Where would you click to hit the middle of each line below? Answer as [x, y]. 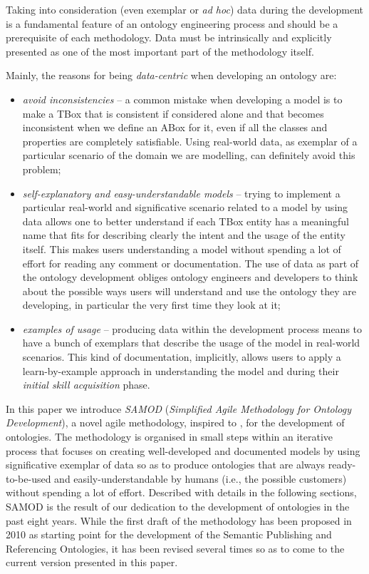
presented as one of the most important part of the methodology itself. [160, 51]
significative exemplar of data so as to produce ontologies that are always [166, 465]
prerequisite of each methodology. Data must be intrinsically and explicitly [169, 37]
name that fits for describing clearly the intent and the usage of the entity [184, 235]
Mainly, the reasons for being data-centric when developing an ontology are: [171, 75]
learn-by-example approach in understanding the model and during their [181, 370]
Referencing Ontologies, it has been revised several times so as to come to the [175, 548]
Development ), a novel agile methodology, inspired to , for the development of [175, 422]
